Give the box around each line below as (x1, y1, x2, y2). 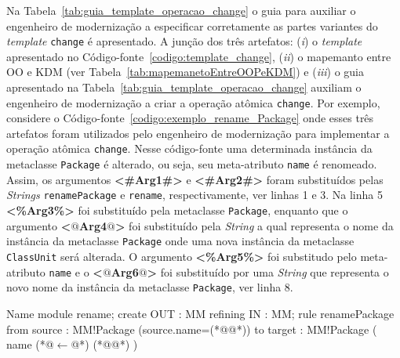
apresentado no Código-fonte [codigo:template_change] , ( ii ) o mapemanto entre (6, 48, 391, 64)
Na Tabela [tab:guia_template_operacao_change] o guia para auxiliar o (6, 2, 356, 18)
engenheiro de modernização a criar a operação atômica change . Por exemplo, (6, 94, 380, 110)
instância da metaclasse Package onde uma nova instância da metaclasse (6, 233, 355, 249)
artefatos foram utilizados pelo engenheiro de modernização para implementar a (6, 125, 390, 141)
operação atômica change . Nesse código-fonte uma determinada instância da (6, 140, 373, 157)
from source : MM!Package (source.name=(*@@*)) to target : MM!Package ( (6, 320, 377, 337)
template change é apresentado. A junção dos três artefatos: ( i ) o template (6, 33, 362, 49)
